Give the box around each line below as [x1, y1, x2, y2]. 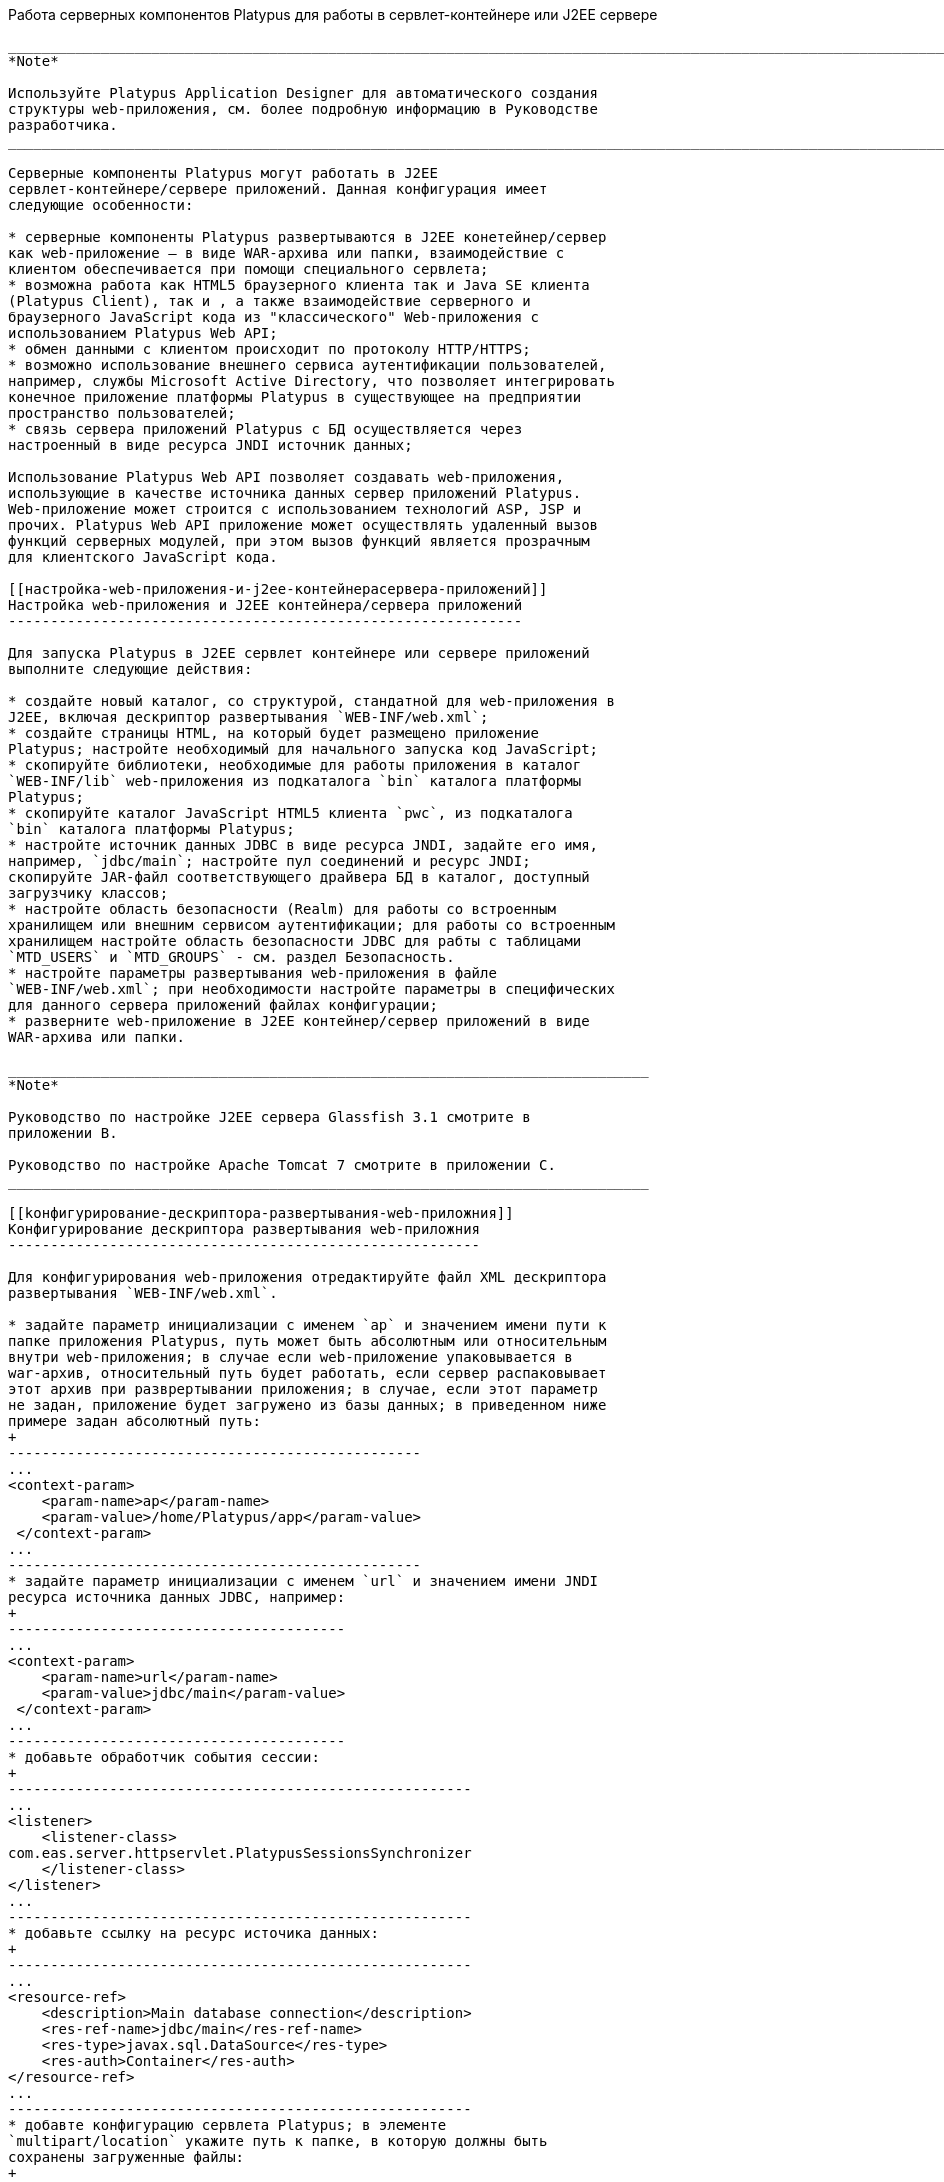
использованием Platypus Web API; [8, 325, 278, 341]
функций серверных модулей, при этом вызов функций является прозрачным [8, 533, 590, 549]
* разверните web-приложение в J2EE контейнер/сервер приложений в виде [8, 1013, 590, 1029]
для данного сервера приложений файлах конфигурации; [8, 997, 438, 1013]
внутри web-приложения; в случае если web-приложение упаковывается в [8, 1349, 573, 1365]
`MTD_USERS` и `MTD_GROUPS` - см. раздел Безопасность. [8, 949, 455, 965]
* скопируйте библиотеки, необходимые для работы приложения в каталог [8, 757, 582, 773]
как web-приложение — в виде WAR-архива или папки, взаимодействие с [8, 245, 565, 261]
